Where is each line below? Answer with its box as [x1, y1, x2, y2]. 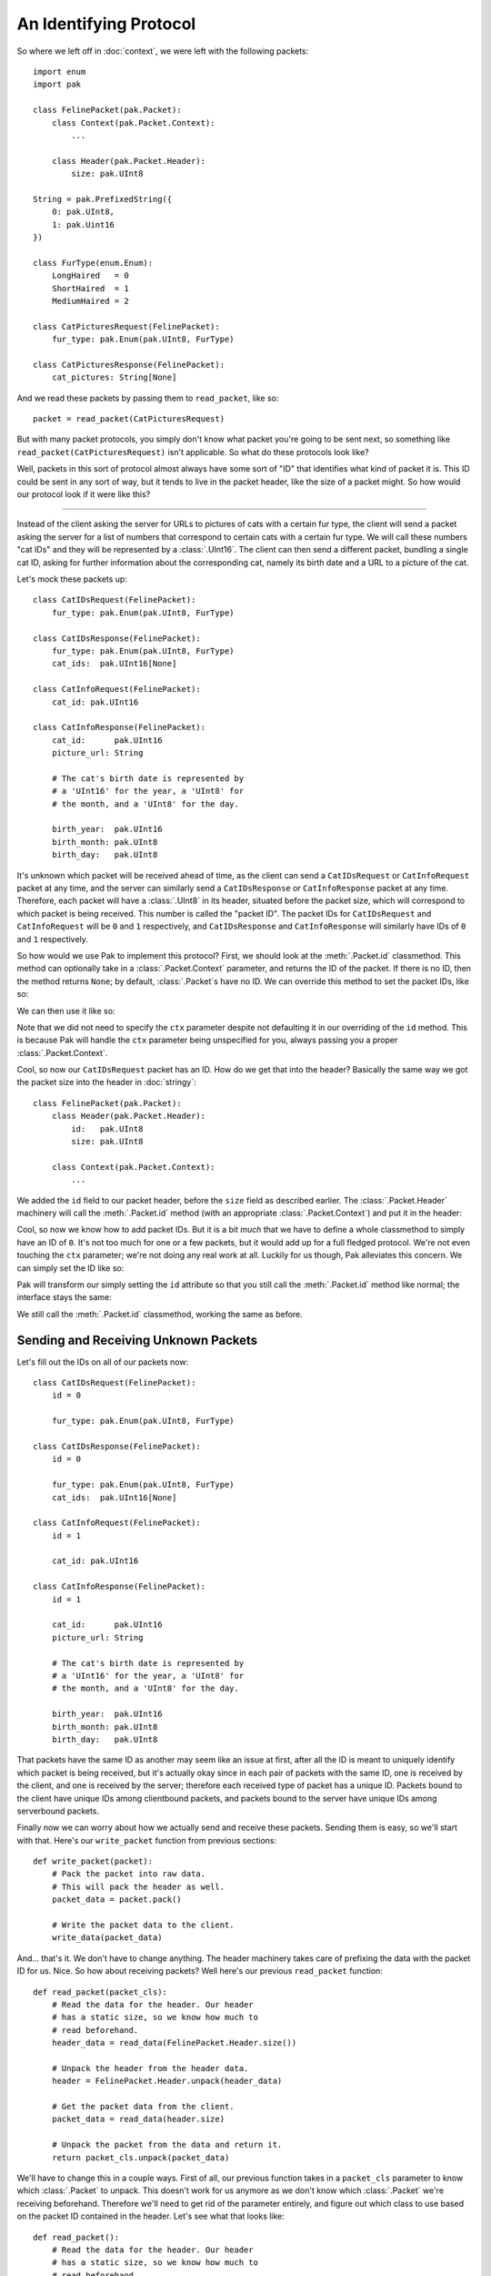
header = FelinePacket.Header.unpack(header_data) [51, 2076, 283, 2087]
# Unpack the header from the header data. [51, 2063, 249, 2073]
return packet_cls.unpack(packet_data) [51, 2152, 230, 2162]
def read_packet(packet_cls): [33, 1986, 168, 1997]
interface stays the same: [16, 1292, 113, 1303]
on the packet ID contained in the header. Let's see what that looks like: [16, 2210, 286, 2221]
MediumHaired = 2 [51, 296, 129, 306]
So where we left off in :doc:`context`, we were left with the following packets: [16, 46, 309, 56]
